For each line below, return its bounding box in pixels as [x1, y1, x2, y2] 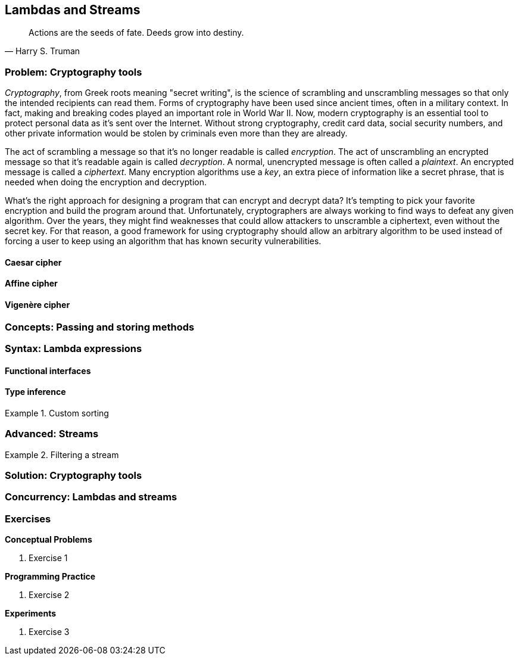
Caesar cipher [5, 257, 62, 267]
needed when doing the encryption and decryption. [5, 177, 207, 188]
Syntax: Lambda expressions [5, 342, 142, 354]
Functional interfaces [5, 365, 91, 376]
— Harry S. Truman [5, 46, 80, 57]
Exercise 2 [29, 590, 70, 600]
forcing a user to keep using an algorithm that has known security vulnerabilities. [5, 236, 322, 247]
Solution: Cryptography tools [5, 469, 142, 481]
